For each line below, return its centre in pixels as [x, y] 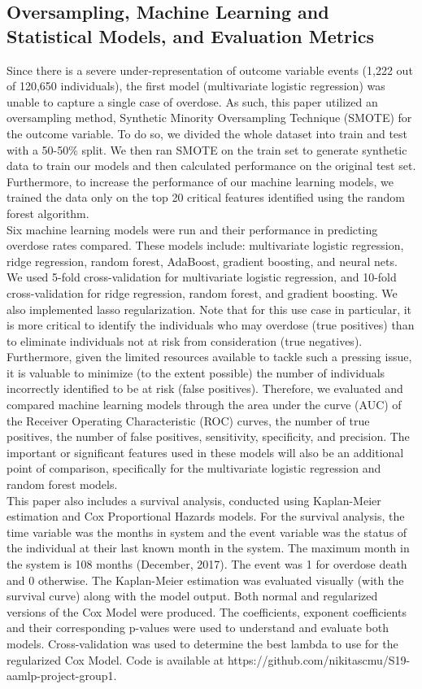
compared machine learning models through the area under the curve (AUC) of [204, 405]
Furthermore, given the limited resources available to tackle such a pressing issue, [209, 357]
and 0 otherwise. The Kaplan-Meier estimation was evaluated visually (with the [205, 580]
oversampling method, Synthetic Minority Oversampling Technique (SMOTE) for [209, 118]
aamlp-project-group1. [62, 676]
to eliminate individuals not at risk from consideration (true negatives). [185, 340]
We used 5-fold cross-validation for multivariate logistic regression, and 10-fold [202, 277]
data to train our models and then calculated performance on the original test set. [211, 166]
